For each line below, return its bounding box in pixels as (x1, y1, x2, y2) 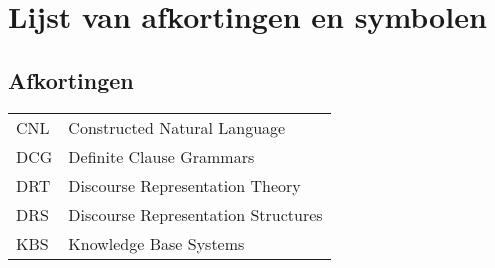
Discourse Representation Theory (68, 173, 301, 197)
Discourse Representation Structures (68, 202, 323, 226)
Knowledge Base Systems (68, 231, 245, 255)
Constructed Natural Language (68, 115, 286, 139)
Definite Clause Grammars (68, 144, 255, 168)
